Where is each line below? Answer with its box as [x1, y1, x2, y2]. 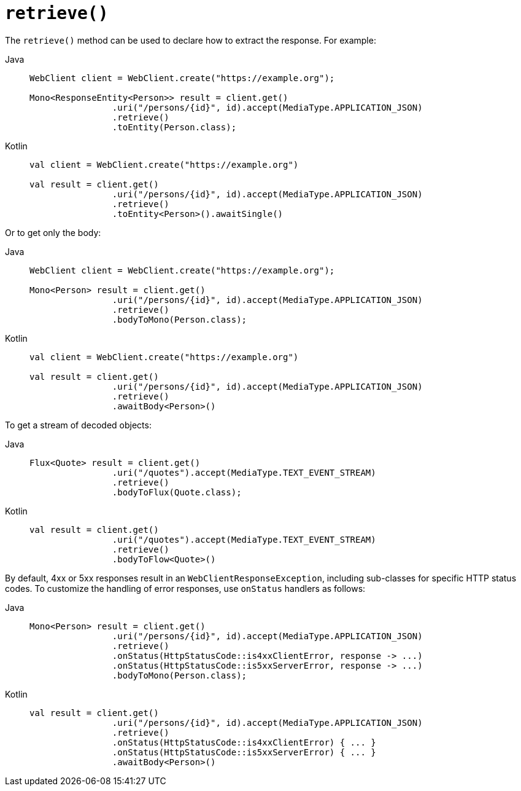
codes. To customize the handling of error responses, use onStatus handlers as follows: [5, 583, 366, 594]
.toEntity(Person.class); [112, 122, 237, 132]
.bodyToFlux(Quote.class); [112, 487, 242, 497]
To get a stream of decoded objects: [5, 419, 152, 430]
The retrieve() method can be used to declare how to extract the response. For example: [5, 34, 376, 45]
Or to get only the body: [5, 227, 101, 238]
